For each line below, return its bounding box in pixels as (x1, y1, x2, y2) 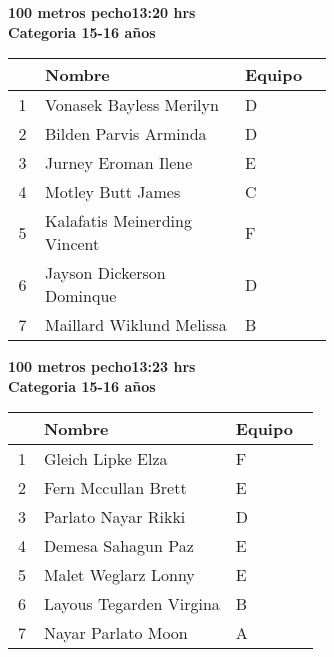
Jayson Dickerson (45, 261, 166, 285)
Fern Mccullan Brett (43, 476, 187, 500)
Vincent (45, 232, 100, 256)
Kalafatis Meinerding (45, 209, 192, 233)
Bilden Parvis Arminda (45, 122, 207, 146)
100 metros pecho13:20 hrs (8, 2, 196, 22)
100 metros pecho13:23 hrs (8, 356, 196, 377)
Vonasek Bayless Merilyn (45, 93, 219, 117)
